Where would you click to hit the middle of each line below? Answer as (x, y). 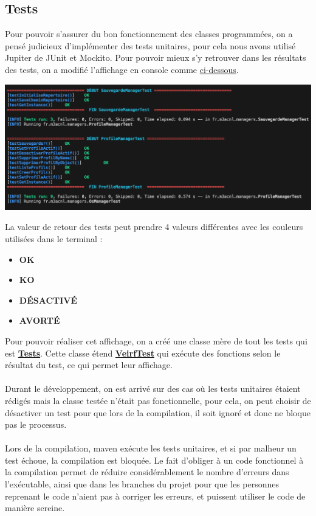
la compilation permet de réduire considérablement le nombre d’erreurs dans (147, 472)
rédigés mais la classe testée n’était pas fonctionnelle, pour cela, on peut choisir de (158, 400)
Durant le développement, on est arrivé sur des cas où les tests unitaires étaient (153, 389)
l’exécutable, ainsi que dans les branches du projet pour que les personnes (142, 484)
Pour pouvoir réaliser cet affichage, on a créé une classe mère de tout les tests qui (156, 340)
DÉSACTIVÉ (48, 300)
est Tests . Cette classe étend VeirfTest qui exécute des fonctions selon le (143, 353)
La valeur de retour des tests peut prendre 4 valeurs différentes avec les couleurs (154, 227)
